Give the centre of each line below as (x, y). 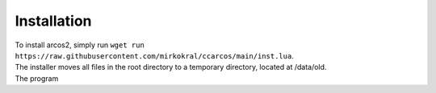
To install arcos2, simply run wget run (80, 45)
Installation (53, 21)
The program (37, 78)
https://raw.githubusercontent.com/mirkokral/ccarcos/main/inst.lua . (154, 55)
